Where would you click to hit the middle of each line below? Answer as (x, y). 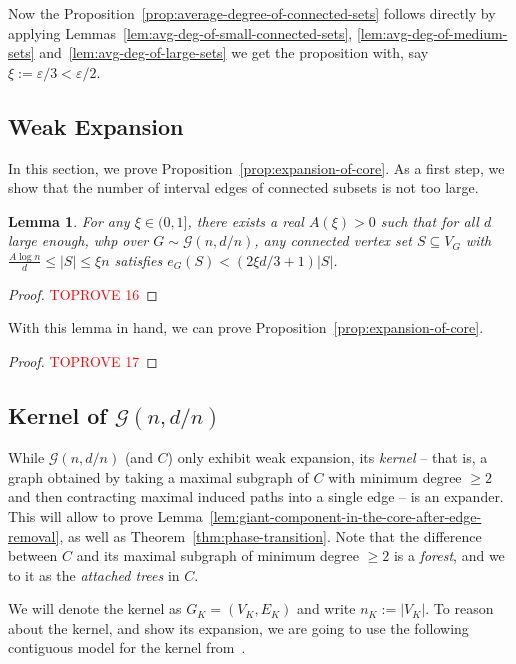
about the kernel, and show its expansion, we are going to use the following (238, 627)
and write (326, 608)
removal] (34, 535)
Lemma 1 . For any (69, 220)
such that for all (429, 220)
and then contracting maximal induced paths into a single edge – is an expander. (256, 496)
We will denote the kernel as (95, 608)
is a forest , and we (449, 555)
